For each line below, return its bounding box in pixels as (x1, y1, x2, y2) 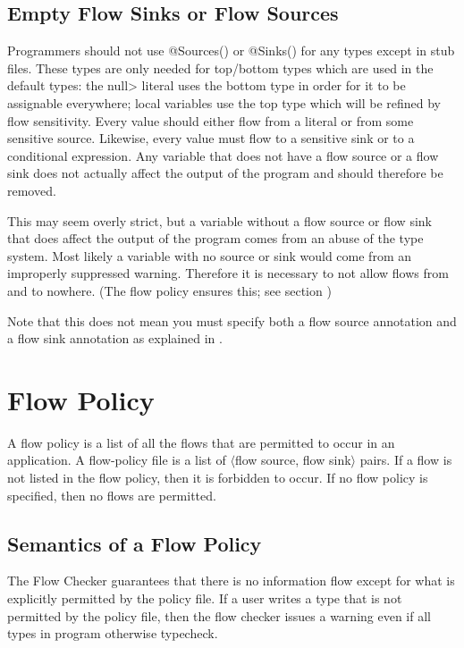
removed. (7, 181, 56, 199)
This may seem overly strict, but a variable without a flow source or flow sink (7, 211, 432, 230)
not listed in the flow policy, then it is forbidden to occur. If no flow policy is (7, 468, 428, 487)
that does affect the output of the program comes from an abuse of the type (7, 229, 424, 248)
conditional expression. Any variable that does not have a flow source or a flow (7, 146, 439, 164)
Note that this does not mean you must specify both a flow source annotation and (7, 311, 457, 330)
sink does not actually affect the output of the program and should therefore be (7, 164, 443, 182)
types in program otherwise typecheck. (7, 624, 218, 643)
